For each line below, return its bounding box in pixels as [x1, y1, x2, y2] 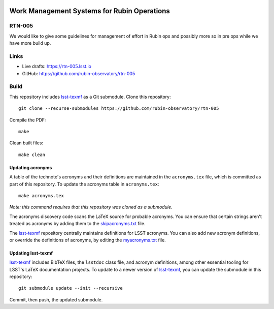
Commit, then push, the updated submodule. [9, 296, 103, 302]
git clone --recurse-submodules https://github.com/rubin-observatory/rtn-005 [18, 106, 219, 111]
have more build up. [9, 40, 51, 46]
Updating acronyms [9, 164, 52, 170]
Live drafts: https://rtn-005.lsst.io [22, 64, 91, 70]
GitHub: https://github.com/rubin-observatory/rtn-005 [22, 70, 135, 76]
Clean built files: [9, 140, 43, 146]
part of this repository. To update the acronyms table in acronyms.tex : [9, 181, 159, 187]
